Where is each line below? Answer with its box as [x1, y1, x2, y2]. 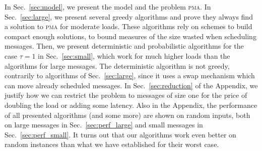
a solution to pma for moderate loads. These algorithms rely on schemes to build [5, 21, 252, 32]
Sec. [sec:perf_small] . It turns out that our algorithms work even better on [5, 129, 236, 139]
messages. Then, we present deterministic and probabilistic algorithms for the [5, 41, 244, 51]
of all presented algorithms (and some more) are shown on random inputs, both [5, 109, 250, 120]
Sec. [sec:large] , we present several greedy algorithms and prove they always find [5, 11, 253, 22]
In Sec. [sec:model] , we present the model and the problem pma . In [5, 2, 211, 12]
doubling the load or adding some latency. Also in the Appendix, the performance [5, 99, 257, 110]
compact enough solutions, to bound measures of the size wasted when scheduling [5, 31, 256, 41]
